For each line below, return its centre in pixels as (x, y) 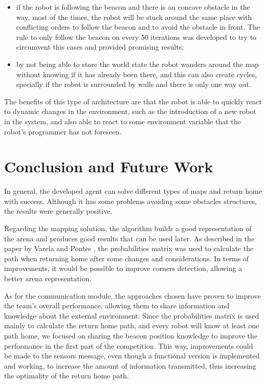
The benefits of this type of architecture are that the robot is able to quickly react (133, 101)
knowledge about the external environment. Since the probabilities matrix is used (132, 315)
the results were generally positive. (58, 211)
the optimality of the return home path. (66, 376)
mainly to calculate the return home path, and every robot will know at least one (132, 325)
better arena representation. (48, 278)
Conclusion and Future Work (109, 166)
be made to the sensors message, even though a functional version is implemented (132, 356)
